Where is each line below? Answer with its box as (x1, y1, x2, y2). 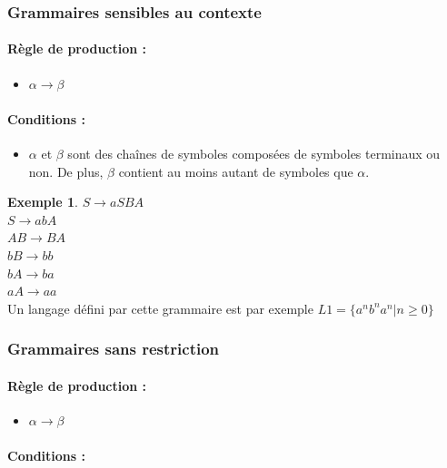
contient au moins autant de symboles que (118, 161, 353, 180)
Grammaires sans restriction (7, 337, 220, 360)
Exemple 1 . (7, 192, 78, 211)
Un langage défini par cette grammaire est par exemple (7, 298, 313, 317)
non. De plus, (28, 161, 104, 180)
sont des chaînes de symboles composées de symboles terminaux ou (67, 144, 441, 163)
